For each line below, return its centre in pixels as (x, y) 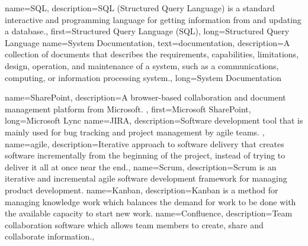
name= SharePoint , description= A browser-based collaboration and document (145, 97)
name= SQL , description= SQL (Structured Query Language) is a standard (140, 8)
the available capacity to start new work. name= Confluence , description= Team (149, 213)
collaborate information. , (50, 236)
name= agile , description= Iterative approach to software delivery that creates (145, 143)
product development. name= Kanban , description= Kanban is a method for (142, 190)
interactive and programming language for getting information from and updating (153, 19)
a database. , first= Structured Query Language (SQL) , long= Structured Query (147, 31)
